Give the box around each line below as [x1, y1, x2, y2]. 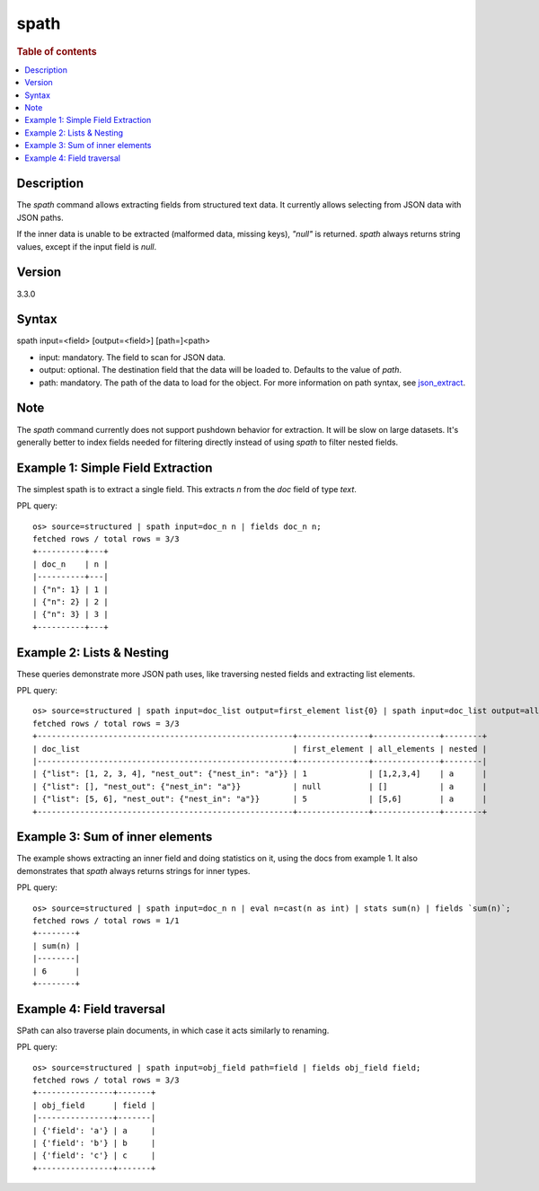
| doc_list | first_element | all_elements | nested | [32, 744, 488, 754]
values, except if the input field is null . [16, 241, 157, 251]
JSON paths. [16, 212, 65, 223]
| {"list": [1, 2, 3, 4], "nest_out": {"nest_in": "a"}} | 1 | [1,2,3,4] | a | [32, 769, 488, 779]
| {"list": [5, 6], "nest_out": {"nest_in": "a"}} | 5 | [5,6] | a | [32, 794, 488, 804]
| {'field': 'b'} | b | [32, 1137, 156, 1148]
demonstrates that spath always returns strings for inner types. [16, 865, 251, 876]
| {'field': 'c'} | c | [32, 1151, 156, 1160]
